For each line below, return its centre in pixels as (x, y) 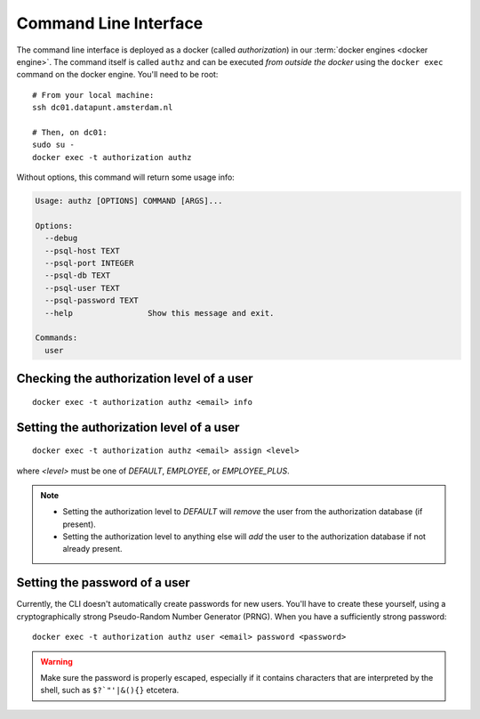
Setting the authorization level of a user (128, 427)
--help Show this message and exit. (160, 313)
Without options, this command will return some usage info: (125, 177)
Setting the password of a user (103, 583)
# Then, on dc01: (70, 132)
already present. (93, 549)
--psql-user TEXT (82, 288)
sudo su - (53, 145)
